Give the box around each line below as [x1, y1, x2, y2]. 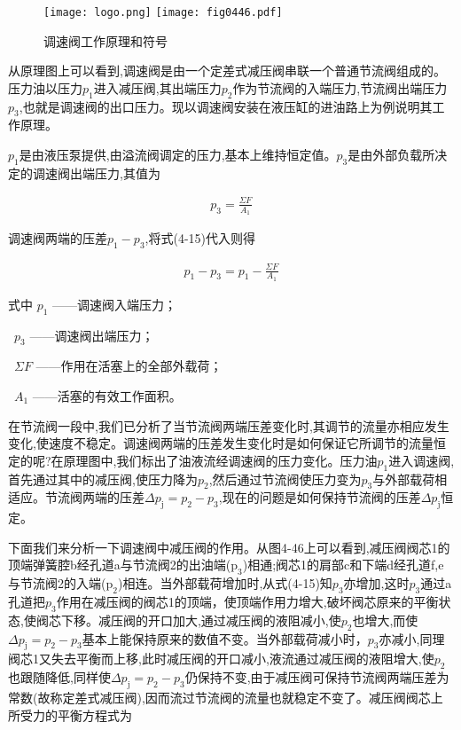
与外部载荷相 [372, 469, 448, 488]
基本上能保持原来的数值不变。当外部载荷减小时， [82, 629, 368, 648]
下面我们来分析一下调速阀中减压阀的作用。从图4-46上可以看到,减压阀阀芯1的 [8, 538, 450, 556]
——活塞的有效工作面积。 [32, 386, 182, 404]
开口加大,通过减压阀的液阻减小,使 [147, 610, 341, 629]
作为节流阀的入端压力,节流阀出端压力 [232, 78, 448, 97]
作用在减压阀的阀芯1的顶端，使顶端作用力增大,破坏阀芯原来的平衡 [56, 592, 439, 610]
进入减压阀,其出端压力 [93, 78, 222, 97]
